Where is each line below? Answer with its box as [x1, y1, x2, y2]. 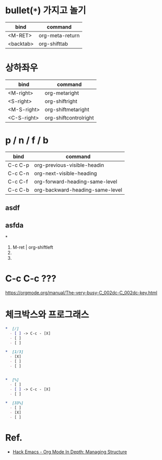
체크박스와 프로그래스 [5, 309, 90, 321]
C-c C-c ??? [5, 273, 57, 285]
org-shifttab [38, 40, 68, 47]
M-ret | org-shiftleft [12, 244, 53, 251]
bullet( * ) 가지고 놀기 [5, 5, 86, 16]
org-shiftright [45, 98, 77, 105]
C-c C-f [8, 178, 28, 185]
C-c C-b [8, 186, 29, 193]
